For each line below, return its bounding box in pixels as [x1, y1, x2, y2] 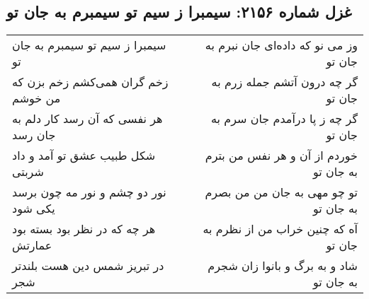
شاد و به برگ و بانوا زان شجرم [208, 257, 358, 274]
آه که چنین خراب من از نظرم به [203, 221, 358, 238]
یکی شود [12, 200, 55, 217]
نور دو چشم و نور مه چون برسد [12, 184, 166, 201]
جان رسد [12, 127, 56, 143]
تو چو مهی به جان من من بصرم [205, 184, 358, 201]
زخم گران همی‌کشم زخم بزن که [12, 74, 169, 90]
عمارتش [12, 237, 52, 254]
